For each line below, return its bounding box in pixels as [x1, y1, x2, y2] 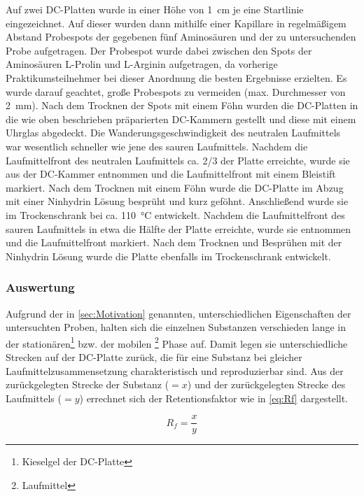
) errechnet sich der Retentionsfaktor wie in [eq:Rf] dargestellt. [79, 390, 349, 405]
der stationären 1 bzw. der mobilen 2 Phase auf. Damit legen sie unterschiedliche [6, 334, 348, 350]
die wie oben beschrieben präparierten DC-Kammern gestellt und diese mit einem [6, 111, 356, 126]
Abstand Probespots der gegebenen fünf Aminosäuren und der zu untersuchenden [6, 29, 356, 44]
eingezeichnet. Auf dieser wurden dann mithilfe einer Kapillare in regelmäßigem [6, 15, 346, 30]
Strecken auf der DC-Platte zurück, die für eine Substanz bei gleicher [6, 349, 302, 364]
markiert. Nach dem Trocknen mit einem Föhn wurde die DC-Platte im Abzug [6, 180, 344, 194]
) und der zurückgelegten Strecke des [187, 377, 346, 392]
